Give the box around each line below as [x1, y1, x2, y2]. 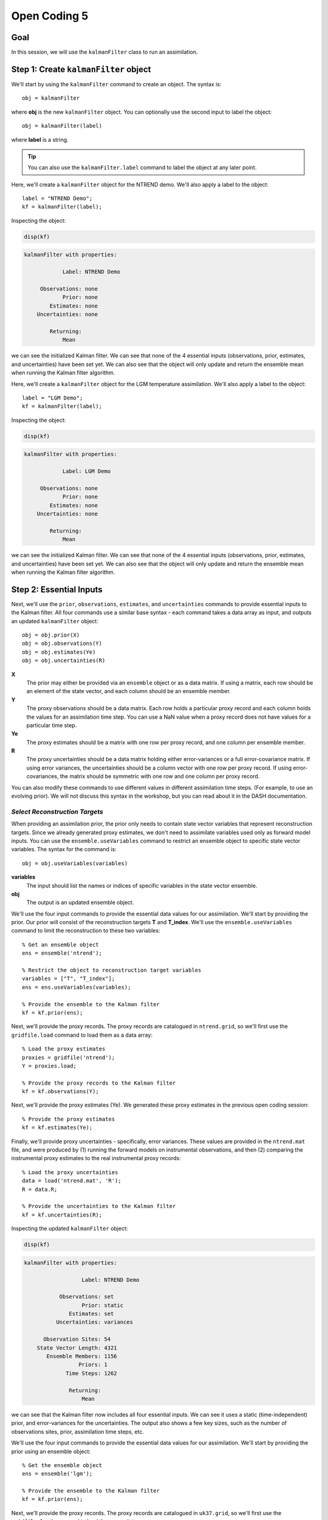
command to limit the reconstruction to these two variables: [11, 927, 160, 934]
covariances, [26, 773, 59, 780]
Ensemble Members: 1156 [46, 1353, 118, 1360]
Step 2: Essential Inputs [11, 584, 103, 595]
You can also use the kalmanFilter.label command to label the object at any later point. [27, 164, 257, 171]
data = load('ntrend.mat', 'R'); [22, 1177, 121, 1184]
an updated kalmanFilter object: [11, 617, 98, 624]
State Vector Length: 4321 [36, 1344, 118, 1351]
